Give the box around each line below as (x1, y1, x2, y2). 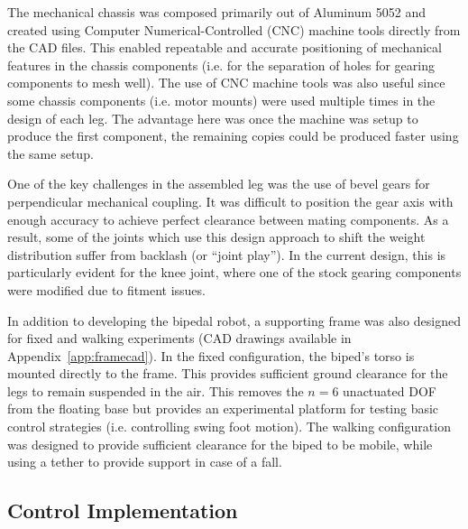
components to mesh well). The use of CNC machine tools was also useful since (7, 73, 445, 92)
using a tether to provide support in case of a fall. (7, 452, 282, 471)
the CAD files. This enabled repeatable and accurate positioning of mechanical (7, 38, 442, 57)
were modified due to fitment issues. (7, 280, 206, 299)
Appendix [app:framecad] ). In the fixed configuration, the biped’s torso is (7, 346, 415, 365)
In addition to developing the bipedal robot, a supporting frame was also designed (7, 311, 461, 329)
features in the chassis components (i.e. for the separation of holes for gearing (7, 55, 435, 74)
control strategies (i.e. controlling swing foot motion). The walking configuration (7, 417, 451, 436)
